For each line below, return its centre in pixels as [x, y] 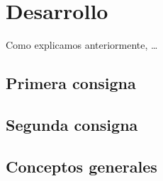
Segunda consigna [72, 124]
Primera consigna [71, 83]
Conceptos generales [81, 166]
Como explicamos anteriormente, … [82, 45]
